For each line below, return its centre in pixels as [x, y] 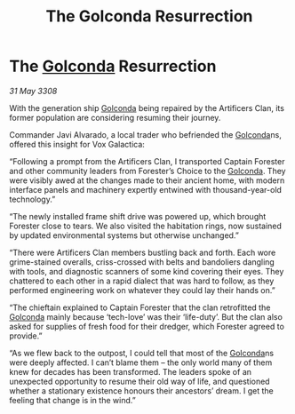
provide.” [26, 336]
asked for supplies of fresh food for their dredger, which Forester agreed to [147, 326]
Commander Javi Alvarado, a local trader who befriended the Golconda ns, [145, 134]
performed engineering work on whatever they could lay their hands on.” [142, 290]
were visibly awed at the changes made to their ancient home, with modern [147, 180]
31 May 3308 [33, 91]
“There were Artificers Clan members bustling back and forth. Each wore [143, 252]
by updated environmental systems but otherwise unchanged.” [124, 235]
